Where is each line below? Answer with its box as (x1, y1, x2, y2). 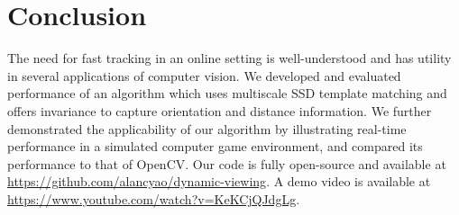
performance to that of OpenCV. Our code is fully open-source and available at (7, 154, 446, 173)
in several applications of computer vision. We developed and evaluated (7, 66, 401, 85)
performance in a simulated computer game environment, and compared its (7, 137, 423, 156)
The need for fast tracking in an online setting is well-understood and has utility (7, 49, 452, 67)
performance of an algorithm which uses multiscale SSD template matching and (7, 84, 447, 103)
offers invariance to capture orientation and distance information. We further (7, 101, 432, 120)
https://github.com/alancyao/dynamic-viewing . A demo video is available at (7, 172, 431, 191)
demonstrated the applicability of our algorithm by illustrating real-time (7, 119, 407, 138)
